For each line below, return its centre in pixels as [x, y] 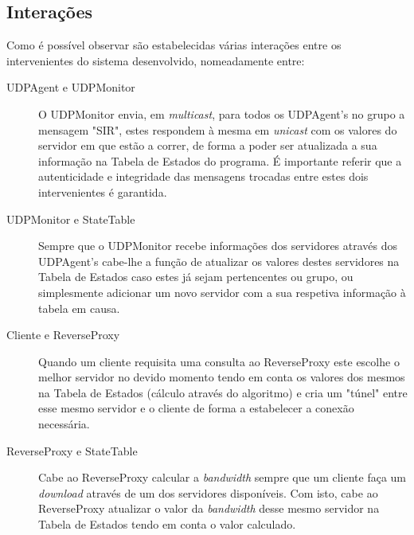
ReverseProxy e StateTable [72, 450]
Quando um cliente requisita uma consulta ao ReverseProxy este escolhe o [219, 361]
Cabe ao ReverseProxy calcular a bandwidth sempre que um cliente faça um [223, 477]
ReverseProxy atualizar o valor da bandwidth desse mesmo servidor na [209, 508]
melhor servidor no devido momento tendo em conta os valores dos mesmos [222, 377]
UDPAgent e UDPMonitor [71, 87]
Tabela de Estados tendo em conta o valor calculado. [167, 524]
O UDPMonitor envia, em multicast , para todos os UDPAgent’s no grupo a [222, 113]
